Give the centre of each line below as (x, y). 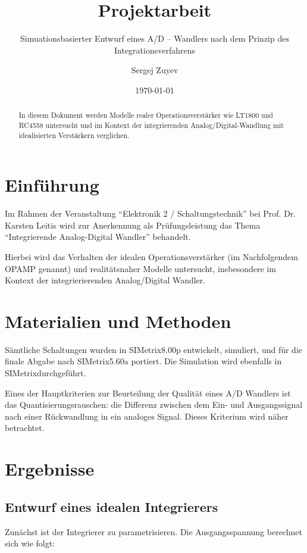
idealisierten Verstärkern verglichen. (74, 135)
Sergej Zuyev (155, 70)
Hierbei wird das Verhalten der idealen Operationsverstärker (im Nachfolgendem (151, 256)
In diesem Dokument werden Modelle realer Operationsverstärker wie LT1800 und (146, 115)
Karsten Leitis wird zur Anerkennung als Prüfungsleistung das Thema (133, 225)
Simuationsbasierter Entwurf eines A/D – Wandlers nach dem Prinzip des (155, 38)
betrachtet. (25, 428)
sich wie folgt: (30, 543)
